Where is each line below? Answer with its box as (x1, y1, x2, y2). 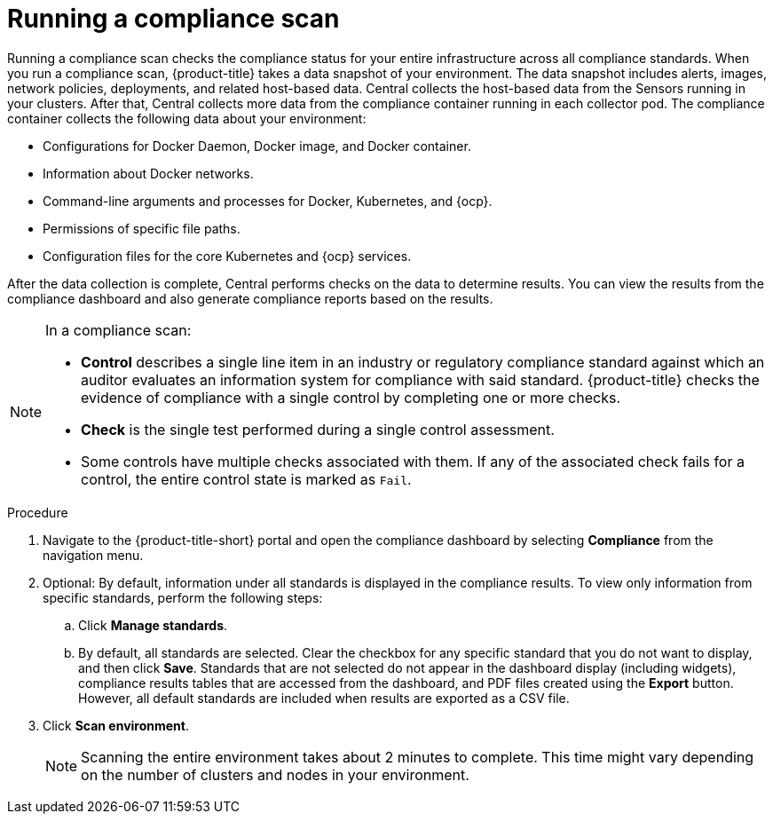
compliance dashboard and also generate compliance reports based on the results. (7, 290, 493, 306)
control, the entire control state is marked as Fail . (81, 470, 412, 488)
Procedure (7, 504, 68, 520)
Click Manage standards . (78, 617, 228, 633)
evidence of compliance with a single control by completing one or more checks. (81, 388, 620, 407)
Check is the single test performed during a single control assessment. (81, 420, 555, 438)
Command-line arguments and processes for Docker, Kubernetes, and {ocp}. (43, 193, 493, 209)
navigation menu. (43, 547, 144, 563)
